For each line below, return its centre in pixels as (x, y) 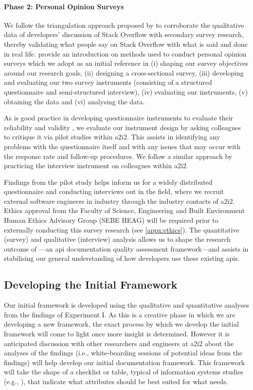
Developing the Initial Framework (91, 284)
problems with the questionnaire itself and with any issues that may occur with (122, 146)
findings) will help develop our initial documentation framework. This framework (125, 362)
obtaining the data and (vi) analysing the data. (74, 101)
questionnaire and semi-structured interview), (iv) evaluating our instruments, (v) (126, 91)
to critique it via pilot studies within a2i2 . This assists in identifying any (112, 137)
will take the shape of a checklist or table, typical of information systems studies (124, 372)
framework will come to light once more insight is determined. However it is (117, 334)
